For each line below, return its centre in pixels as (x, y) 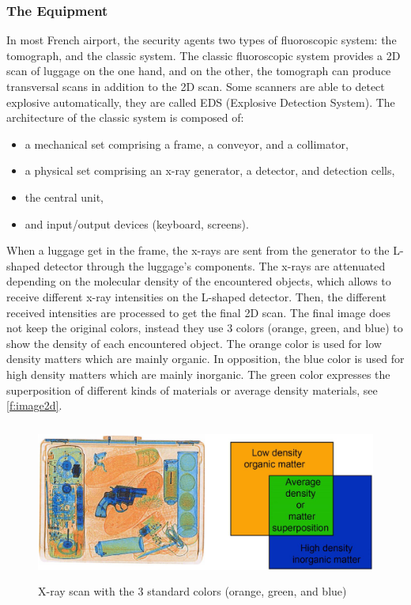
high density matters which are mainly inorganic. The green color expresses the (198, 374)
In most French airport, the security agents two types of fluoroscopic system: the (202, 40)
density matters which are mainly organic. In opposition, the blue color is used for (205, 359)
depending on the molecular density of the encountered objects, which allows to (199, 281)
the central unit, (64, 197)
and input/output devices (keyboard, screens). (137, 223)
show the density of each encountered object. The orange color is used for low (194, 343)
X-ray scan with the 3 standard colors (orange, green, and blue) (192, 590)
